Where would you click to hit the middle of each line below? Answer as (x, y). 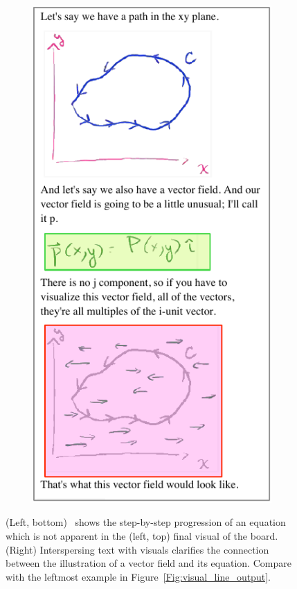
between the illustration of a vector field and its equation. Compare (148, 563)
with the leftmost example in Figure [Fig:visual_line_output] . (138, 576)
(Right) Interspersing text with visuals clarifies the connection (137, 549)
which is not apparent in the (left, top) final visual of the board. (142, 535)
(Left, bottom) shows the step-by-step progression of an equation (146, 522)
